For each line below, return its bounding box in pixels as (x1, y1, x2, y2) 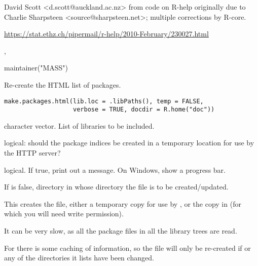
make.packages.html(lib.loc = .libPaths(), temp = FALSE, (4, 97, 204, 105)
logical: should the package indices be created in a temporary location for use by (4, 137, 254, 148)
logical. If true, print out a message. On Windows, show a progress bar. (4, 164, 226, 175)
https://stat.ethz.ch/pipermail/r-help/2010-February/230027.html (4, 28, 209, 39)
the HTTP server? (4, 147, 61, 158)
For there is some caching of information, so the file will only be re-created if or (4, 242, 251, 253)
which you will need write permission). (4, 208, 124, 219)
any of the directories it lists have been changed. (4, 252, 154, 263)
